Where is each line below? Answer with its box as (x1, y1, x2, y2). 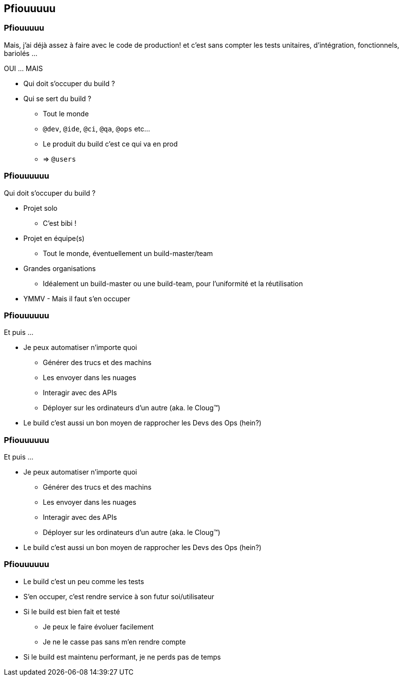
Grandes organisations (23, 264, 96, 273)
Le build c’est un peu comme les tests (23, 577, 144, 586)
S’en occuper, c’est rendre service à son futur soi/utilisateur (23, 592, 214, 601)
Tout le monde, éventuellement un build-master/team (43, 249, 213, 257)
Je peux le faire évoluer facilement (43, 622, 154, 631)
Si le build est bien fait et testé (23, 607, 120, 616)
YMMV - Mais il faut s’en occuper (23, 294, 130, 303)
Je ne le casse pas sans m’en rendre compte (43, 637, 186, 646)
